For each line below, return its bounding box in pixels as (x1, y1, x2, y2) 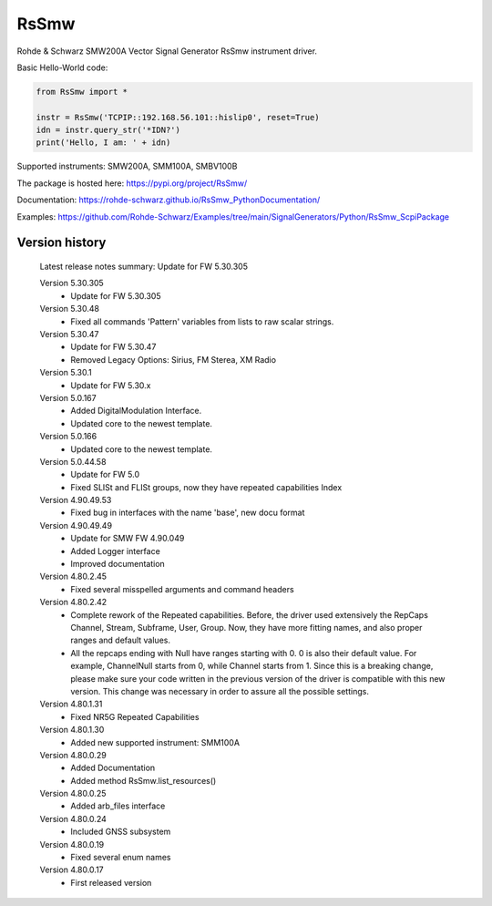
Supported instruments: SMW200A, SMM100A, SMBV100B (16, 160, 238, 172)
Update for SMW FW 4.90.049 (70, 533, 185, 544)
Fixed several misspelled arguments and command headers (70, 583, 295, 594)
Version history (16, 235, 107, 251)
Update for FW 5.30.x (70, 379, 151, 391)
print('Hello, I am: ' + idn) (36, 138, 171, 148)
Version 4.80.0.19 (39, 839, 105, 849)
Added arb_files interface (70, 800, 166, 811)
